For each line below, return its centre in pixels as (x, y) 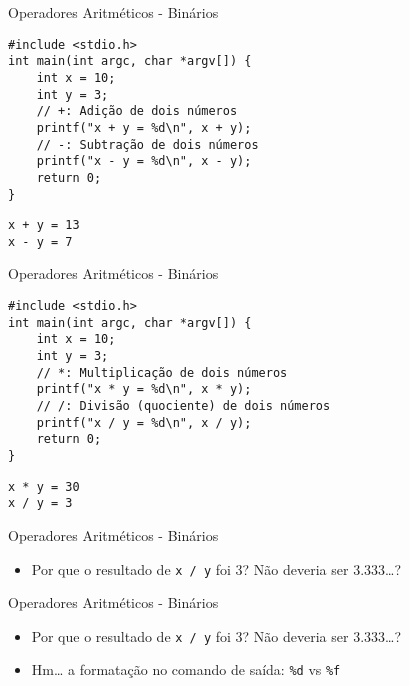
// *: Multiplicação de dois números (162, 372)
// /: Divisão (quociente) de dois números (183, 406)
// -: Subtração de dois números (147, 144)
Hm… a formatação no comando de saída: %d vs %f (186, 669)
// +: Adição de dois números (137, 111)
